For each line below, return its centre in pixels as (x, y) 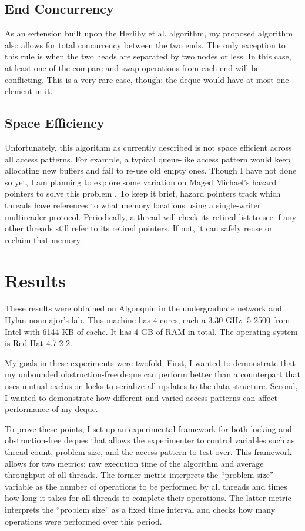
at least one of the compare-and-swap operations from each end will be (132, 67)
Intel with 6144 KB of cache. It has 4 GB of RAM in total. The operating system (151, 331)
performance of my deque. (51, 409)
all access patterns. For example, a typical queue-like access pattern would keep (148, 159)
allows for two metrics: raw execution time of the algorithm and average (134, 463)
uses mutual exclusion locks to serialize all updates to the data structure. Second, (151, 386)
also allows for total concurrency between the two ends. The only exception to (145, 44)
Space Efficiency (55, 123)
